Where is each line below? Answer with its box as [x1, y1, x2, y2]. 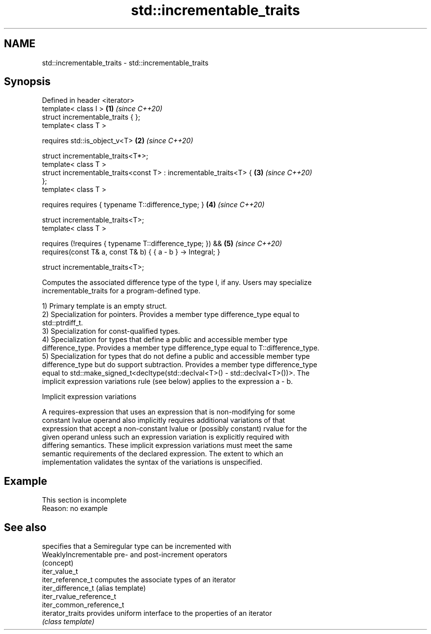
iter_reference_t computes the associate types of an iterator [42, 575, 236, 584]
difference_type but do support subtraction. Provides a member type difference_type [42, 360, 317, 369]
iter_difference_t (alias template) [42, 584, 146, 593]
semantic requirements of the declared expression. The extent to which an [42, 449, 283, 458]
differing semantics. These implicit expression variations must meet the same [42, 441, 293, 450]
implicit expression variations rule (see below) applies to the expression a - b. [42, 377, 293, 386]
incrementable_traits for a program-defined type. [42, 286, 201, 295]
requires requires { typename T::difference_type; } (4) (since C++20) [42, 200, 265, 209]
